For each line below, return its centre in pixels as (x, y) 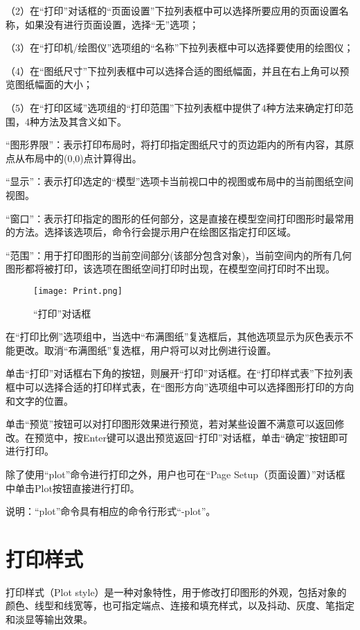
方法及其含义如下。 (83, 121)
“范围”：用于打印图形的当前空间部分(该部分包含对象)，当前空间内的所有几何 (179, 255)
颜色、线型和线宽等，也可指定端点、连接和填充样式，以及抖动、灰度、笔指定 (180, 605)
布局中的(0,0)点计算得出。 (83, 158)
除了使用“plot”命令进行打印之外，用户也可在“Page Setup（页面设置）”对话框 (175, 474)
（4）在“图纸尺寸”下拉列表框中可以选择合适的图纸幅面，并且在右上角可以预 (178, 70)
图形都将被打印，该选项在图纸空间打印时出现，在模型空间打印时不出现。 (170, 269)
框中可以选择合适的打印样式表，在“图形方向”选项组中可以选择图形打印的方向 (180, 386)
